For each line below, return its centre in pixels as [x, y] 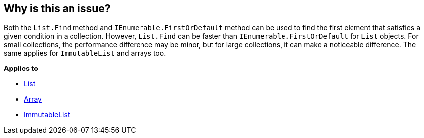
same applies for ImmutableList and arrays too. [85, 53]
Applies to [21, 69]
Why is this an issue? [57, 9]
